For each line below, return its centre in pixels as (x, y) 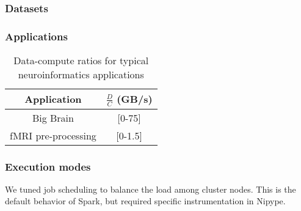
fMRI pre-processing (53, 135)
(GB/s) (135, 99)
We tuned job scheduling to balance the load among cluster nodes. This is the (150, 189)
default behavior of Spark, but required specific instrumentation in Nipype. (145, 201)
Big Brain (53, 117)
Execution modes (48, 166)
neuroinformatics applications (81, 75)
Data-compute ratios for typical (81, 61)
